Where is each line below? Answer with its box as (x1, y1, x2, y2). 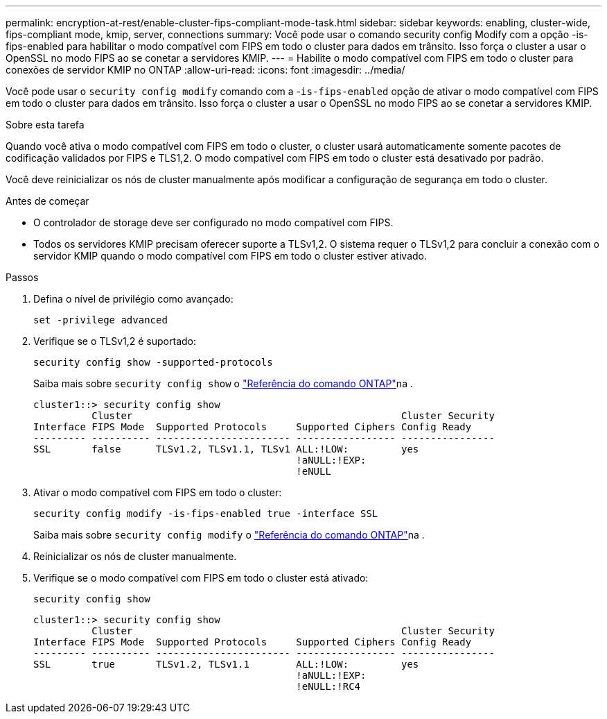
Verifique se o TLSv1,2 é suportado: (33, 335, 196, 347)
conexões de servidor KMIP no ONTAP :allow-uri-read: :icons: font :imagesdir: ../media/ (6, 64, 405, 76)
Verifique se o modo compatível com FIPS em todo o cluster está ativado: (33, 572, 369, 584)
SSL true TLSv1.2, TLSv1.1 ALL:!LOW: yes (33, 659, 419, 670)
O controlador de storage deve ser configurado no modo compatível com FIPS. (33, 217, 394, 228)
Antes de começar (6, 195, 89, 207)
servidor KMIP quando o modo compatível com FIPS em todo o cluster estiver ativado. (33, 250, 427, 262)
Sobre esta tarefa (6, 119, 85, 130)
